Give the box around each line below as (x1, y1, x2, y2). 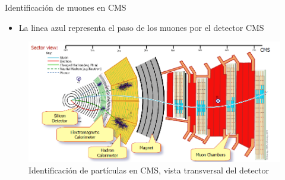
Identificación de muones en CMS (5, 1, 126, 13)
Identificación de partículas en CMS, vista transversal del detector (28, 164, 269, 176)
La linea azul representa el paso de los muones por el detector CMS (18, 21, 264, 33)
